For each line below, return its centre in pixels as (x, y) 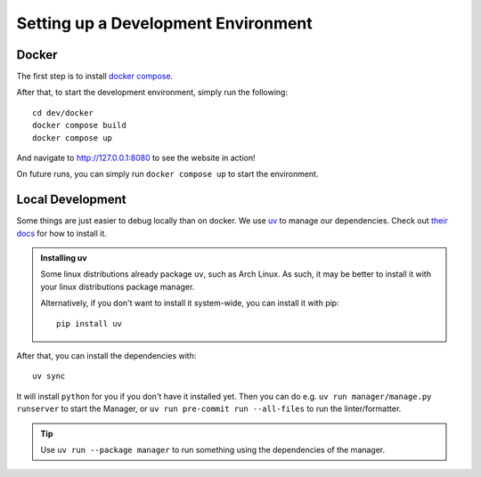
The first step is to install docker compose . (95, 77)
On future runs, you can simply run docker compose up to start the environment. (167, 174)
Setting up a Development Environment (165, 23)
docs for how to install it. (61, 233)
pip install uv (90, 323)
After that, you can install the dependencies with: (106, 356)
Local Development (71, 200)
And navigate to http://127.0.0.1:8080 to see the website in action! (136, 158)
